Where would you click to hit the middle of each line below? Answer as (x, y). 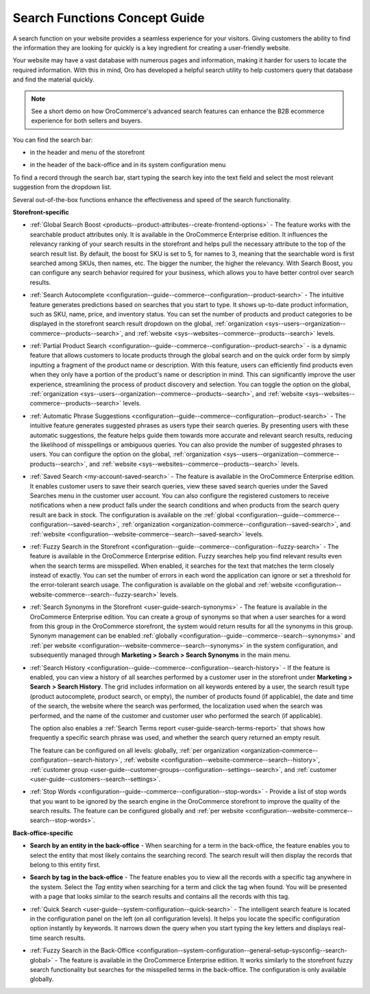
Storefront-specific (41, 212)
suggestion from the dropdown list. (62, 187)
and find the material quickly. (54, 79)
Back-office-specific (43, 833)
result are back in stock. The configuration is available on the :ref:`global (132, 514)
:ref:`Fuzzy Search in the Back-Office (82, 950)
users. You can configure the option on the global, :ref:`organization (126, 454)
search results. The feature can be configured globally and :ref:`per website (137, 811)
